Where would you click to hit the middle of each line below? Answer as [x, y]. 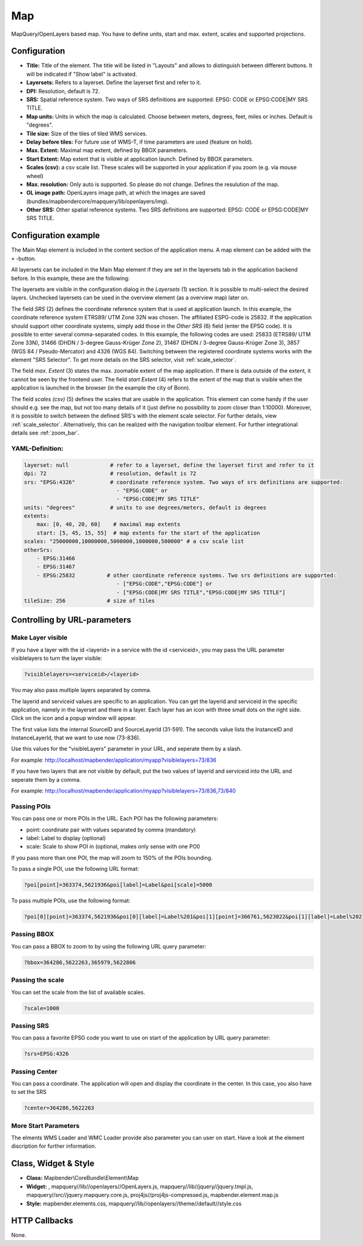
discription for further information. [54, 1146]
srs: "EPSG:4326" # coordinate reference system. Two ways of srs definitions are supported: [183, 482]
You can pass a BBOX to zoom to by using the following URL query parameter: [109, 946]
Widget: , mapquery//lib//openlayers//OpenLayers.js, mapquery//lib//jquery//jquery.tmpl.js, [140, 1186]
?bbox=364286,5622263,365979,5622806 [80, 962]
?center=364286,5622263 [59, 1108]
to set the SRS [29, 1092]
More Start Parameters [45, 1125]
